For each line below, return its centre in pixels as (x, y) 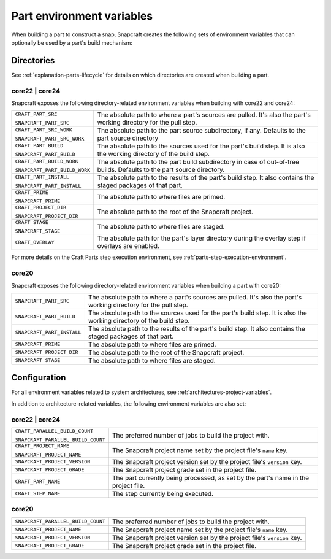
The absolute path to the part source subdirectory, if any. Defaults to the (201, 131)
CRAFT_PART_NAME (38, 482)
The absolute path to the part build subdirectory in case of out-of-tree (198, 162)
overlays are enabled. (128, 246)
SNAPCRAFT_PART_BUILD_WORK (53, 170)
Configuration (39, 378)
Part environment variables (82, 16)
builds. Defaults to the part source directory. (161, 170)
